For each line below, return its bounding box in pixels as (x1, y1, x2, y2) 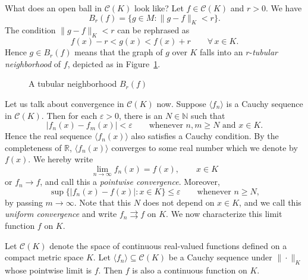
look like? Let (134, 2, 184, 14)
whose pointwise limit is (5, 263, 92, 276)
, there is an (119, 109, 163, 121)
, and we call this (239, 196, 301, 208)
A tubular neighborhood (29, 77, 117, 90)
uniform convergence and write (5, 207, 117, 220)
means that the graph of (74, 46, 163, 58)
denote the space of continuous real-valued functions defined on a (49, 239, 287, 251)
